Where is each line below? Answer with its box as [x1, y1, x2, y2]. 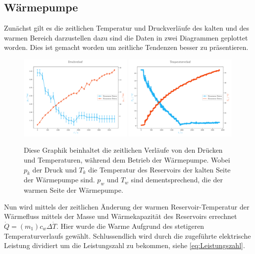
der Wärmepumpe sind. [24, 174, 95, 185]
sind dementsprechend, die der [131, 174, 223, 185]
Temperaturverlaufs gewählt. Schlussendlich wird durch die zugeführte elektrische [4, 230, 251, 241]
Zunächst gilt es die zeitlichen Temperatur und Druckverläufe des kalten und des [4, 23, 249, 33]
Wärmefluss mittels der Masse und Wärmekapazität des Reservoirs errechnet [4, 211, 237, 221]
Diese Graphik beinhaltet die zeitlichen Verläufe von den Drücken [24, 145, 223, 155]
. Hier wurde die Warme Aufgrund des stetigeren [56, 220, 204, 231]
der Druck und [32, 164, 77, 174]
